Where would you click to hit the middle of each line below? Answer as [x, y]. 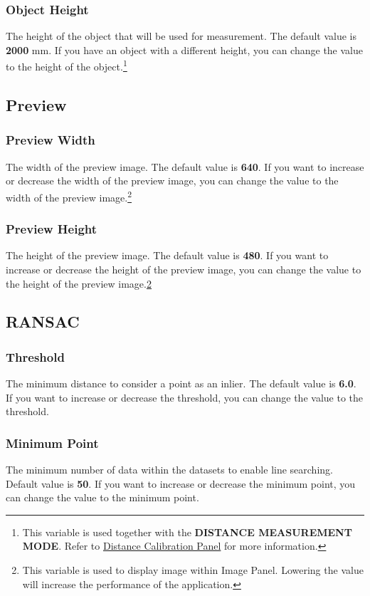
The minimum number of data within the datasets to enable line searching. [169, 470]
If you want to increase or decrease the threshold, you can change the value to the [184, 397]
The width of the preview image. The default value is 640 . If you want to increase [185, 166]
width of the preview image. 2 [69, 196]
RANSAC [43, 321]
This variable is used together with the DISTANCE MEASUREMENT [187, 532]
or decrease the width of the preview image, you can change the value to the [172, 181]
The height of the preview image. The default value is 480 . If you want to [167, 255]
